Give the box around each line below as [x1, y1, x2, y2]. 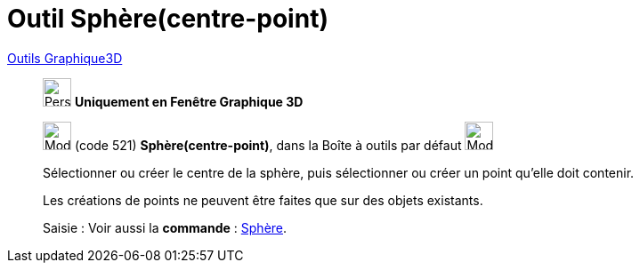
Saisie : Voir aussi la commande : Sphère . [43, 219, 288, 235]
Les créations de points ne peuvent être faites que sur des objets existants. [43, 192, 483, 208]
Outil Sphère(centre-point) [7, 4, 328, 34]
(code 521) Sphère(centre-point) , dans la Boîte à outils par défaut [74, 137, 462, 153]
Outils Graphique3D [7, 50, 123, 66]
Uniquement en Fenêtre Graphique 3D [74, 93, 304, 109]
